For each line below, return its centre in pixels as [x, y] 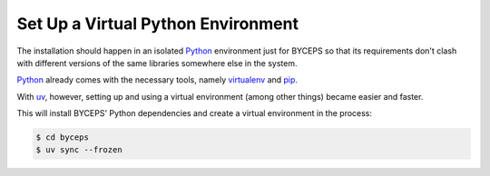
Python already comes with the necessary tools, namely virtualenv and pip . [157, 80]
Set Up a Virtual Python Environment [158, 24]
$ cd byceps [63, 137]
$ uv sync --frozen [79, 150]
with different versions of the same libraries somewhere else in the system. [157, 63]
